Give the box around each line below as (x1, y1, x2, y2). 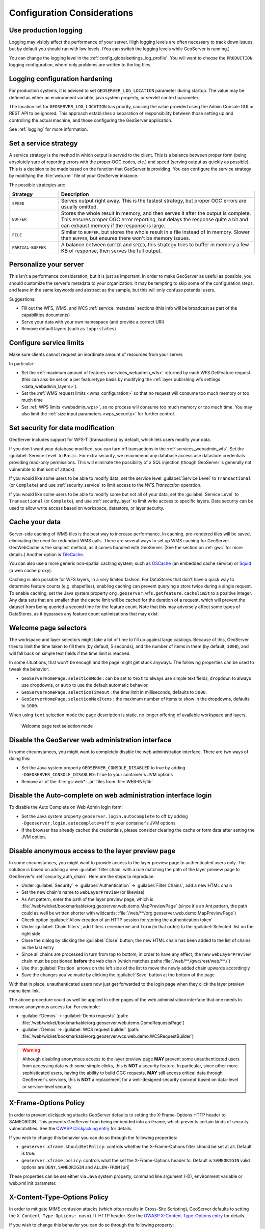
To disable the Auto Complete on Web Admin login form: (9, 804, 123, 810)
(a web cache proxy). (9, 567, 53, 573)
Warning (22, 1047, 40, 1053)
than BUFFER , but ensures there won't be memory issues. (61, 234, 190, 241)
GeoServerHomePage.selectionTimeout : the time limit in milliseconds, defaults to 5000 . (21, 689, 207, 695)
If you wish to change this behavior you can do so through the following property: (9, 1222, 174, 1228)
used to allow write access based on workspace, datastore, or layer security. (9, 505, 164, 511)
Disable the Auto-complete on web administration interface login (9, 791, 212, 800)
